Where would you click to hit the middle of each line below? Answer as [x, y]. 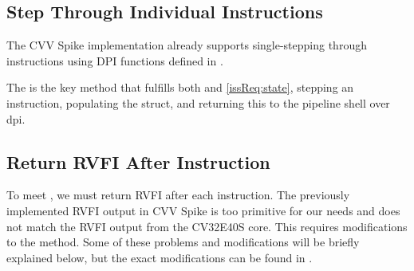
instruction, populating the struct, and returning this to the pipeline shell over [198, 102]
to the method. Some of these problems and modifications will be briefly [183, 242]
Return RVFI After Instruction [138, 161]
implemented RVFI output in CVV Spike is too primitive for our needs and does [203, 210]
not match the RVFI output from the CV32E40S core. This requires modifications [207, 226]
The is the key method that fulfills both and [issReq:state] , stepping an [180, 87]
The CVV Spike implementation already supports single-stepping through [187, 45]
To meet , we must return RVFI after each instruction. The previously [178, 195]
